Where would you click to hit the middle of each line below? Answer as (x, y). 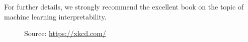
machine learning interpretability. (55, 16)
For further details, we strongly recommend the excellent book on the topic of (124, 6)
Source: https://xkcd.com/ (65, 33)
